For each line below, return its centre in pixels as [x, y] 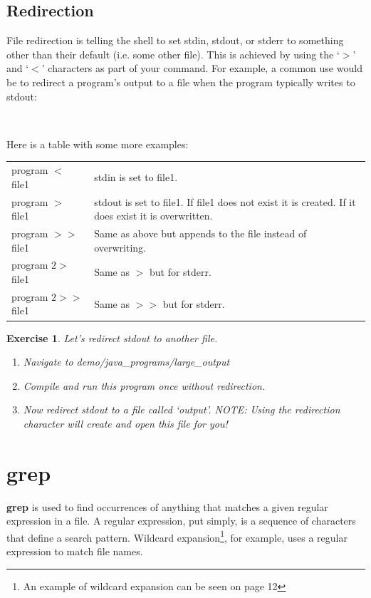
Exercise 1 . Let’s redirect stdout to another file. [112, 337]
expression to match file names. [75, 551]
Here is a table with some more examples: [98, 144]
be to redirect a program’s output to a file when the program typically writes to [181, 82]
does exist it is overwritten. [153, 216]
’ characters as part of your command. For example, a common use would [202, 68]
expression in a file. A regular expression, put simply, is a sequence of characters [181, 521]
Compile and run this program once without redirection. [144, 385]
